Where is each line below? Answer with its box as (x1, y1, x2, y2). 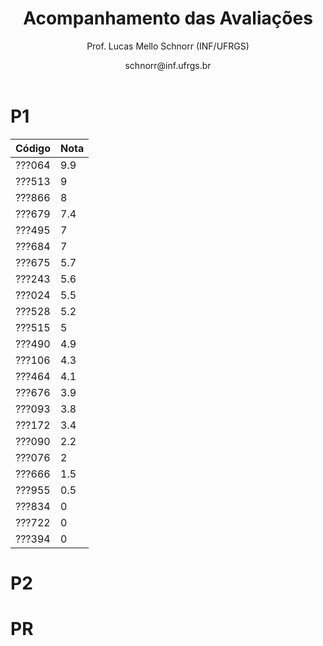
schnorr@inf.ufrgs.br (124, 59, 212, 71)
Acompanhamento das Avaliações (23, 7, 313, 30)
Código (15, 141, 51, 155)
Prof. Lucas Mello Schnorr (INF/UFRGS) (86, 40, 250, 52)
